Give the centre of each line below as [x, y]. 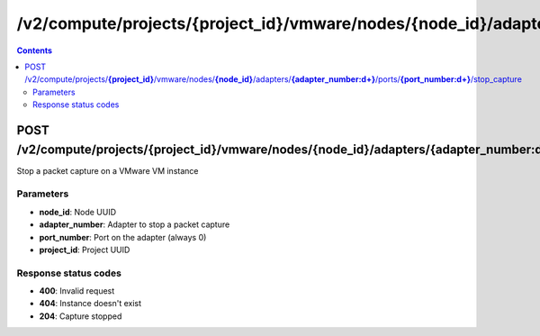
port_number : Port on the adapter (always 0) [123, 237]
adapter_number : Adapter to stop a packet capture [135, 224]
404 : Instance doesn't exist [90, 304]
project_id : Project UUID [85, 250]
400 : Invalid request [77, 291]
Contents [35, 50]
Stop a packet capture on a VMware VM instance [108, 170]
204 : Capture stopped [81, 316]
